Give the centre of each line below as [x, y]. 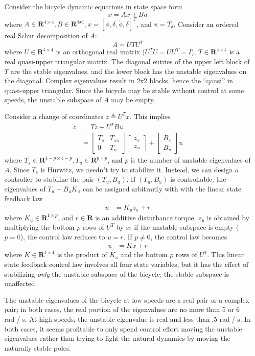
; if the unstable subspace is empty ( [184, 227]
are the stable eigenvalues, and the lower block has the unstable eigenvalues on [128, 71]
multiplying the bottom [40, 227]
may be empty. [133, 100]
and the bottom [144, 254]
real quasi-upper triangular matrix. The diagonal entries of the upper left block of [127, 61]
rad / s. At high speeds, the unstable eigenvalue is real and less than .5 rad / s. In [128, 319]
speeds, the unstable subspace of [53, 100]
